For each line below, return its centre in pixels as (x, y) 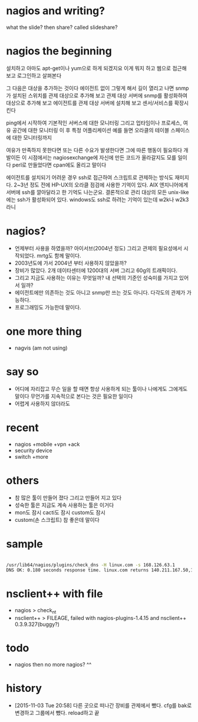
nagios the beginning (59, 51)
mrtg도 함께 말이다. (59, 256)
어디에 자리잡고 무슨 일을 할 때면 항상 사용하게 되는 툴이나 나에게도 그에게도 (101, 388)
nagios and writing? (55, 11)
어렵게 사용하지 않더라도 (42, 403)
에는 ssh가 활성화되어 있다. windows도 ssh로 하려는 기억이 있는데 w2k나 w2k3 (98, 200)
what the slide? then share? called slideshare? (62, 27)
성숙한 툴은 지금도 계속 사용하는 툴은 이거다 (64, 505)
